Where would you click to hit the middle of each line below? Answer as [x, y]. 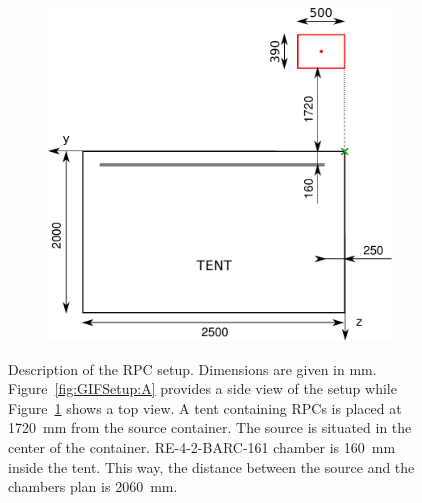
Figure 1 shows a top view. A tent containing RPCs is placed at [205, 407]
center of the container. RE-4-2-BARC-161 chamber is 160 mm [202, 447]
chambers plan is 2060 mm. [93, 486]
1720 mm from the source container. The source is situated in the [210, 427]
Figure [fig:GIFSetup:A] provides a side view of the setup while [202, 388]
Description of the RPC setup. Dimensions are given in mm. [192, 368]
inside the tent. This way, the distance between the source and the [211, 466]
